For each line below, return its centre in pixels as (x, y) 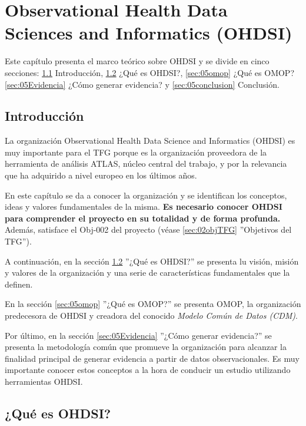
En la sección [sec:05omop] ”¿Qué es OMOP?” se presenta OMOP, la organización (153, 304)
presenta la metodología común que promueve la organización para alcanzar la (146, 347)
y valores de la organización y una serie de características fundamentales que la (147, 273)
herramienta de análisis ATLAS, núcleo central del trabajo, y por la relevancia (146, 164)
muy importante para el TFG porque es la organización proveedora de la (136, 152)
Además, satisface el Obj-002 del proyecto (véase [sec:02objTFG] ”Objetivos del (148, 229)
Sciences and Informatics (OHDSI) (149, 33)
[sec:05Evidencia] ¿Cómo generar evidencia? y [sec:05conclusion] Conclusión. (142, 84)
